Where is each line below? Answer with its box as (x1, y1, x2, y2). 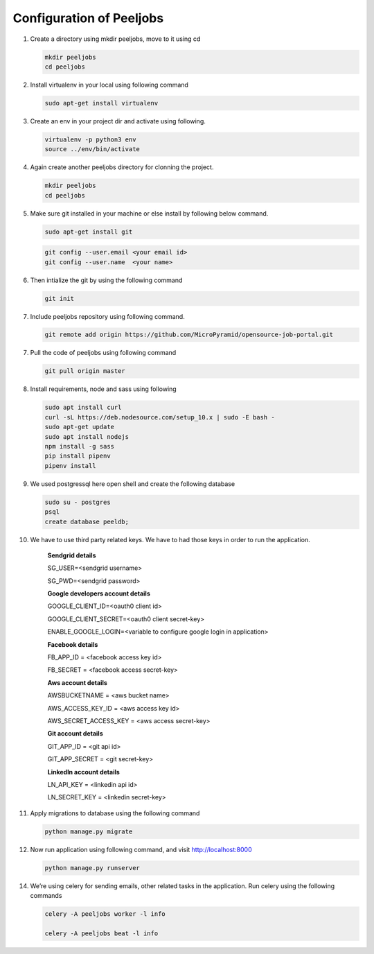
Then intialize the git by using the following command (30, 276, 183, 284)
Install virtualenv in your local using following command (30, 80, 188, 89)
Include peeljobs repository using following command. (30, 312, 185, 320)
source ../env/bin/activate (44, 146, 140, 153)
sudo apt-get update (44, 423, 114, 431)
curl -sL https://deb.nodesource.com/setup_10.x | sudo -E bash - (44, 413, 275, 421)
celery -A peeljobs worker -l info (44, 910, 166, 918)
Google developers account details (47, 589, 150, 598)
